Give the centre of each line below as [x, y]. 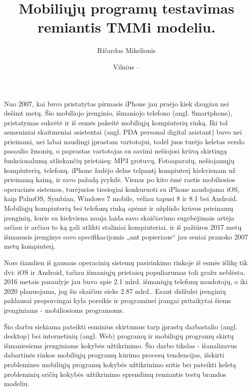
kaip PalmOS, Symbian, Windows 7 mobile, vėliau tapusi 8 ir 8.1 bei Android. [121, 198]
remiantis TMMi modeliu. [126, 27]
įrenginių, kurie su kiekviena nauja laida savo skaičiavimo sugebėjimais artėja [119, 217]
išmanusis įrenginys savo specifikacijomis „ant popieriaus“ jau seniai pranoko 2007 [126, 236]
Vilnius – [126, 66]
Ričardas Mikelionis [126, 50]
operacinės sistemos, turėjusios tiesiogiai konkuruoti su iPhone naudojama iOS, [122, 189]
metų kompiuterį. [30, 246]
